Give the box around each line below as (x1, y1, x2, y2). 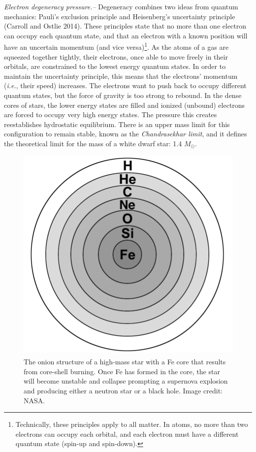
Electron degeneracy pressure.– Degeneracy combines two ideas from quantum (4, 1, 238, 11)
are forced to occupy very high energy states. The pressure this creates (4, 109, 217, 120)
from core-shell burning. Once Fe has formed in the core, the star (24, 366, 220, 376)
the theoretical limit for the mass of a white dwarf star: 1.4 (4, 138, 182, 148)
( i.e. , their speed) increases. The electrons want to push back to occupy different (4, 80, 247, 91)
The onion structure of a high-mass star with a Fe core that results (24, 356, 226, 367)
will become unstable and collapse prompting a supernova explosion (24, 376, 228, 386)
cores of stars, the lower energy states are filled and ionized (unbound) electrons (4, 99, 245, 110)
